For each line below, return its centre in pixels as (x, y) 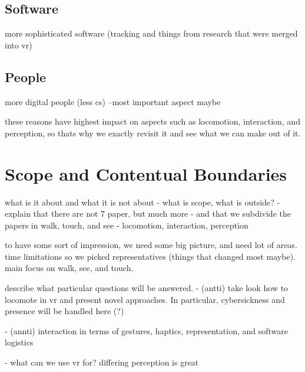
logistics (19, 342)
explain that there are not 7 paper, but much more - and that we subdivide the (148, 213)
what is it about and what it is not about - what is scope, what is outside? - (142, 202)
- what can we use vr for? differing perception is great (102, 362)
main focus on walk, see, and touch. (69, 268)
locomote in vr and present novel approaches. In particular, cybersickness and (145, 299)
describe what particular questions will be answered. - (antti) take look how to (147, 288)
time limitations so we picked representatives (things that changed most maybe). (150, 256)
